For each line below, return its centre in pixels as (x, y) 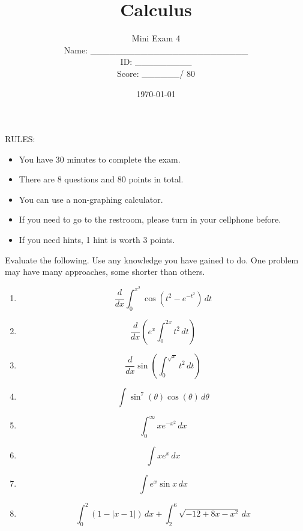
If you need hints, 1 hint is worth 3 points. (97, 240)
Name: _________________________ (156, 49)
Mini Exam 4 (156, 38)
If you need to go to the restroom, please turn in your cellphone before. (150, 219)
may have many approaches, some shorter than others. (105, 271)
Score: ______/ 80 (156, 73)
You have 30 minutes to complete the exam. (100, 159)
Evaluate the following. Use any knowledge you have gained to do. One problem (152, 259)
